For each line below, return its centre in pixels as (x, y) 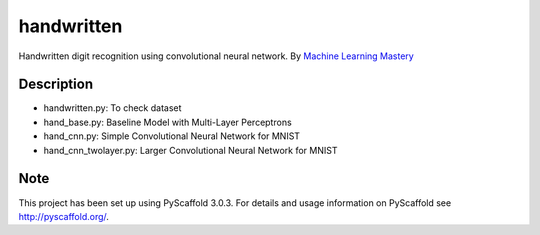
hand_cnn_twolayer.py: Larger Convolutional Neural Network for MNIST (190, 150)
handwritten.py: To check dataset (112, 108)
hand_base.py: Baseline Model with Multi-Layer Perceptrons (167, 122)
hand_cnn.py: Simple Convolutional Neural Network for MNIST (171, 136)
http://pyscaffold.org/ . (64, 216)
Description (56, 84)
